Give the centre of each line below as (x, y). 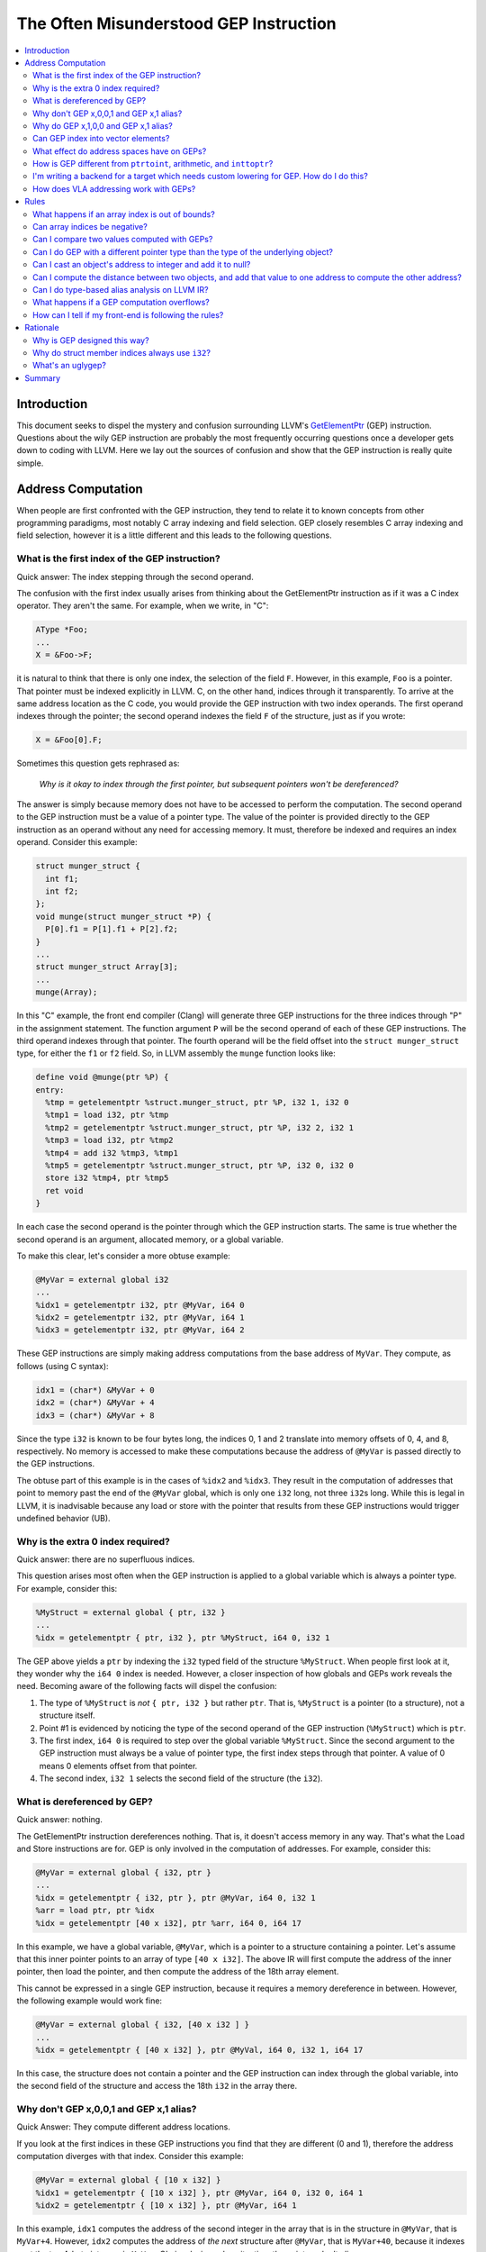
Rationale (42, 328)
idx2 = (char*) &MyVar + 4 (95, 1403)
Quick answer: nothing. (59, 1820)
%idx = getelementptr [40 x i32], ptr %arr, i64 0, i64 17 (168, 1923)
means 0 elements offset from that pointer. (118, 1766)
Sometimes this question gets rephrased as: (98, 763)
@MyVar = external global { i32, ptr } (123, 1873)
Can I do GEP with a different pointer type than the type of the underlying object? (183, 251)
